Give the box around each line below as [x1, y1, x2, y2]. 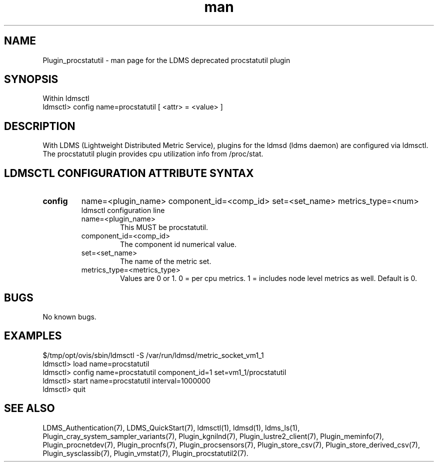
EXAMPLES [4, 329, 62, 342]
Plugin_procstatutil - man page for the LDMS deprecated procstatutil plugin [42, 55, 290, 64]
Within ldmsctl [42, 94, 89, 103]
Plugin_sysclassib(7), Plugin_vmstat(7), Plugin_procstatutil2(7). [42, 448, 248, 457]
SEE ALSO [4, 402, 55, 415]
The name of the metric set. [120, 257, 211, 266]
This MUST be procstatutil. [120, 223, 208, 232]
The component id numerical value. [120, 240, 236, 249]
